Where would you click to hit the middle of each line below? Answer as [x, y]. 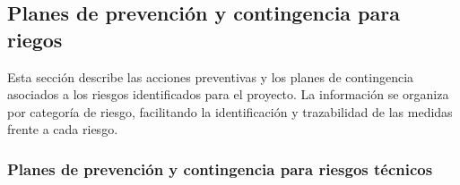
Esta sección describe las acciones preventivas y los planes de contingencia [211, 76]
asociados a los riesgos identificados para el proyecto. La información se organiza [228, 94]
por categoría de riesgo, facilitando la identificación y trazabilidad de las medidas [230, 111]
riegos [35, 39]
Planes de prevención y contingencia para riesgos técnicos [220, 168]
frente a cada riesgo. [63, 129]
